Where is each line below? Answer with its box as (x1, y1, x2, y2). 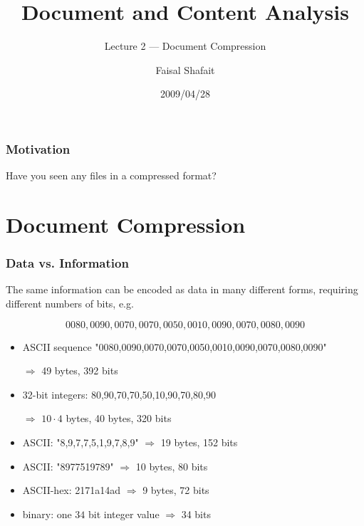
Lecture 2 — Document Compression (104, 38, 266, 53)
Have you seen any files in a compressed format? (6, 168, 217, 183)
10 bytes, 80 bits (135, 458, 208, 473)
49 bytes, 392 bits (41, 363, 118, 378)
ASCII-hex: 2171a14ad (22, 483, 121, 498)
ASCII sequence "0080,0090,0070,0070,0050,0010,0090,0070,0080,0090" (22, 339, 327, 354)
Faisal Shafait (155, 62, 215, 77)
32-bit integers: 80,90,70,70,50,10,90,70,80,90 (22, 386, 216, 401)
